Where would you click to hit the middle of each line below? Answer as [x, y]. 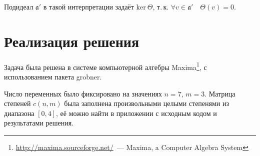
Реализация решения [72, 41]
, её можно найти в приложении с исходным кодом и [136, 113]
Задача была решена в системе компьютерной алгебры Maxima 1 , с [105, 66]
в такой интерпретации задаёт [88, 6]
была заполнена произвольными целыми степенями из [147, 103]
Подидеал [19, 6]
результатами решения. [39, 123]
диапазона [19, 113]
